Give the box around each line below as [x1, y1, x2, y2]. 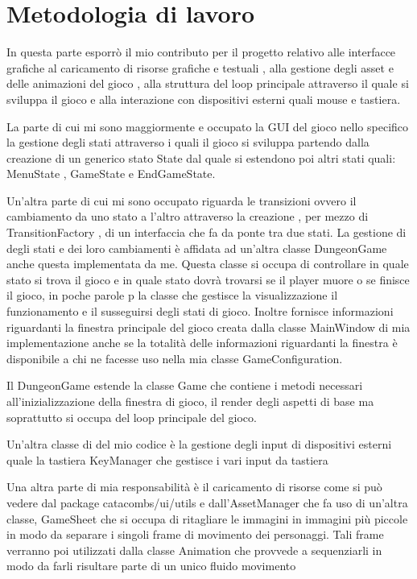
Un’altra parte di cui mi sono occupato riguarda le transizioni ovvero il [6, 192, 357, 209]
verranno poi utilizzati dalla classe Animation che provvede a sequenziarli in [6, 541, 382, 558]
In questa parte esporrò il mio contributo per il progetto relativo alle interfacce [6, 43, 396, 60]
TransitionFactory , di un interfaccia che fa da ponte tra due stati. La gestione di [6, 224, 407, 241]
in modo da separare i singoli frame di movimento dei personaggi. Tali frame [6, 526, 384, 543]
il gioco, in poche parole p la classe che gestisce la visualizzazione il [6, 287, 338, 304]
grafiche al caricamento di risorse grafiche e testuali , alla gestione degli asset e [6, 59, 394, 76]
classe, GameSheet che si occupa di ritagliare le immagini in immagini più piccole [6, 510, 408, 527]
